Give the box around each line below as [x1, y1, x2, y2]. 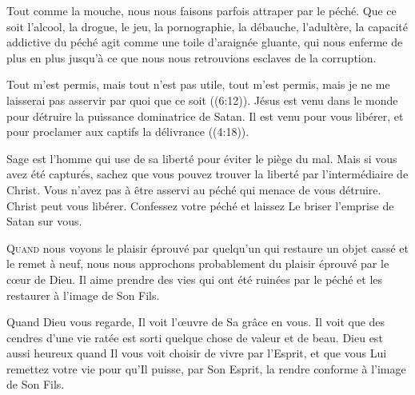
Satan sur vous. [6, 213, 82, 229]
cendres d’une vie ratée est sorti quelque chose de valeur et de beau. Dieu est [6, 329, 383, 345]
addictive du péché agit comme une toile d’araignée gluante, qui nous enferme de [6, 34, 403, 50]
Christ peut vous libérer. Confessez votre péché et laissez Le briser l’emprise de [6, 197, 394, 213]
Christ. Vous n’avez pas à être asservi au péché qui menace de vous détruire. [6, 181, 381, 197]
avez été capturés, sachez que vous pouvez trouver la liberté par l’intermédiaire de [6, 166, 409, 182]
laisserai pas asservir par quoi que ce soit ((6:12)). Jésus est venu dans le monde [6, 91, 398, 108]
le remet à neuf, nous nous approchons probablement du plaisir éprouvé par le [6, 255, 389, 272]
